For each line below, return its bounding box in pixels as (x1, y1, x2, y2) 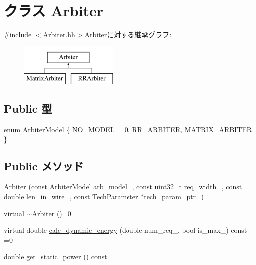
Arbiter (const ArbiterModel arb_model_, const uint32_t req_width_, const (4, 181, 242, 192)
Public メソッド (4, 158, 84, 173)
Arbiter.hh (43, 29, 75, 40)
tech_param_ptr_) (144, 191, 204, 202)
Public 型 (4, 101, 52, 116)
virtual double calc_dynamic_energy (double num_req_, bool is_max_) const (4, 225, 247, 235)
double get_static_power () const (4, 251, 107, 262)
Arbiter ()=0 (32, 208, 71, 218)
